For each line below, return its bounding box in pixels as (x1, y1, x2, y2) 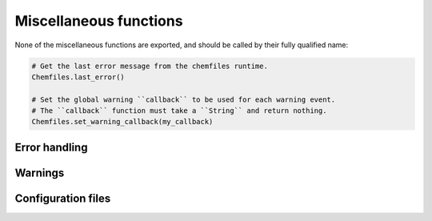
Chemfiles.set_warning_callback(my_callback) (31, 117, 214, 127)
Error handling (14, 140, 88, 154)
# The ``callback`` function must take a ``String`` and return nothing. (31, 106, 327, 115)
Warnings (14, 166, 65, 179)
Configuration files (14, 191, 111, 205)
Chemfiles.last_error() (31, 72, 126, 82)
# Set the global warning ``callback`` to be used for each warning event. (31, 94, 336, 104)
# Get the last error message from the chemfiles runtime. (31, 61, 268, 70)
